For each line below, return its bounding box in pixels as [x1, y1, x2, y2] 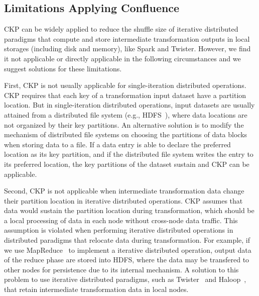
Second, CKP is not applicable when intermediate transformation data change [4, 185, 244, 196]
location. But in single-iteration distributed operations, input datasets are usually [4, 100, 255, 110]
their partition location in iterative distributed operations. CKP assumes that [4, 195, 243, 206]
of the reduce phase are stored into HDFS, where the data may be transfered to [4, 254, 249, 265]
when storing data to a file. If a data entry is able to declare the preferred [4, 139, 231, 149]
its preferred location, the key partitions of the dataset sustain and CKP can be [4, 158, 249, 169]
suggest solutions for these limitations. [4, 63, 122, 73]
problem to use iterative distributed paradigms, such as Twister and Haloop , [4, 274, 246, 284]
